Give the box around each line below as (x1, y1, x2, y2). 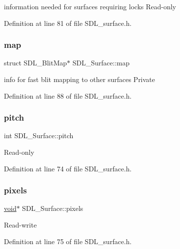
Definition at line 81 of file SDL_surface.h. (4, 18, 132, 28)
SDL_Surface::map (72, 58, 130, 68)
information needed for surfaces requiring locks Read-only (4, 1, 176, 11)
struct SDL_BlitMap (4, 58, 67, 68)
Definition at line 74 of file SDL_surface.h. (4, 163, 132, 173)
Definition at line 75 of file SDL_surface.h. (4, 236, 132, 246)
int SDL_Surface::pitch (4, 130, 74, 141)
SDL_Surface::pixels (22, 203, 83, 213)
